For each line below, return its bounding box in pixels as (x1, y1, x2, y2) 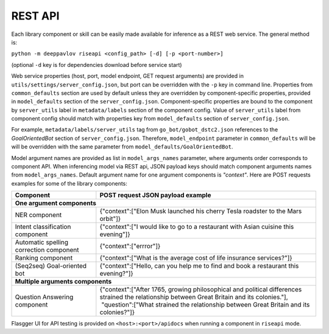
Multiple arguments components (15, 277, 112, 286)
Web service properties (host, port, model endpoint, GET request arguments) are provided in (11, 72, 244, 80)
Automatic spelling (15, 238, 69, 246)
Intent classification (15, 223, 71, 231)
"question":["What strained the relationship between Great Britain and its (101, 301, 310, 309)
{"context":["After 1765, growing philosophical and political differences (99, 285, 302, 294)
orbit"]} (99, 215, 121, 223)
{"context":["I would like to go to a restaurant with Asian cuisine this (99, 223, 294, 231)
